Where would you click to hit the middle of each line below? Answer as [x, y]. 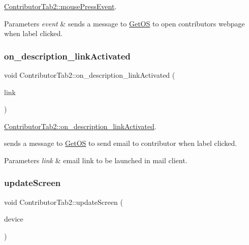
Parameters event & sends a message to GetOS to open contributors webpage [124, 23]
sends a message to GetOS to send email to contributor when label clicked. [121, 143]
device [14, 219]
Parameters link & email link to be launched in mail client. [96, 160]
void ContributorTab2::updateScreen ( [64, 202]
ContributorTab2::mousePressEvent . [60, 6]
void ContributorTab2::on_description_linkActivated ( [90, 75]
